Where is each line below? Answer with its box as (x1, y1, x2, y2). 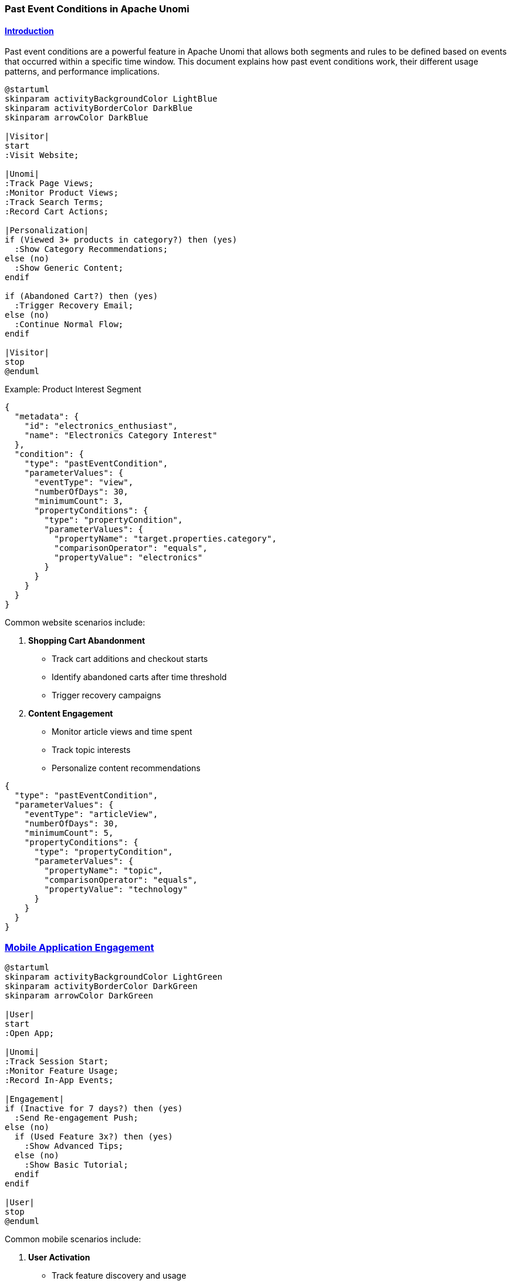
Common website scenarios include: (5, 617, 145, 628)
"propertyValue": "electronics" (54, 553, 203, 563)
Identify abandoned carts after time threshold (52, 672, 227, 682)
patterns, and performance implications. (5, 66, 160, 77)
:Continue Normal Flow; (14, 320, 124, 330)
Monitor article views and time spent (52, 727, 192, 737)
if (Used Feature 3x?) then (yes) (14, 1131, 173, 1141)
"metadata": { (14, 412, 79, 422)
